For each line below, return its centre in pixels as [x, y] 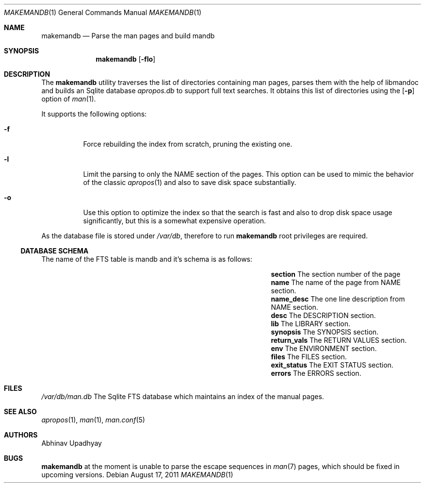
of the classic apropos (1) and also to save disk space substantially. [190, 182]
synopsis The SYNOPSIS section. [325, 332]
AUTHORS [21, 435]
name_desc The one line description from [338, 299]
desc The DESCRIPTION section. [323, 315]
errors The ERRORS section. [316, 373]
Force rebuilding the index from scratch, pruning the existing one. [188, 144]
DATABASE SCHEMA [55, 251]
